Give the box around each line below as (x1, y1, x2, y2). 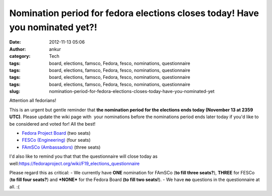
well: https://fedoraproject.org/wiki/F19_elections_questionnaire (9, 160, 140, 166)
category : (9, 53, 31, 59)
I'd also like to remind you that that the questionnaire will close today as (9, 153, 158, 159)
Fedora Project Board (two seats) (22, 130, 91, 136)
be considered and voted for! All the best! (9, 121, 96, 127)
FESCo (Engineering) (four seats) (22, 137, 91, 143)
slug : (9, 88, 20, 94)
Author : (9, 46, 26, 52)
